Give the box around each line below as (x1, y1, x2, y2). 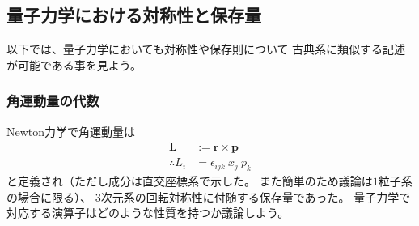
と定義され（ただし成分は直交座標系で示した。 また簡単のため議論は (6, 173, 373, 190)
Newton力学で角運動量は (6, 122, 136, 139)
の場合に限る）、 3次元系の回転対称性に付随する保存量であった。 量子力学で (6, 188, 411, 205)
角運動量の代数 (6, 91, 99, 111)
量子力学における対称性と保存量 (6, 2, 261, 28)
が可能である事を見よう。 (6, 56, 142, 73)
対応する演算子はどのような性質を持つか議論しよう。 (6, 204, 290, 221)
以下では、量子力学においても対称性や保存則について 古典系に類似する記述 (6, 41, 406, 58)
